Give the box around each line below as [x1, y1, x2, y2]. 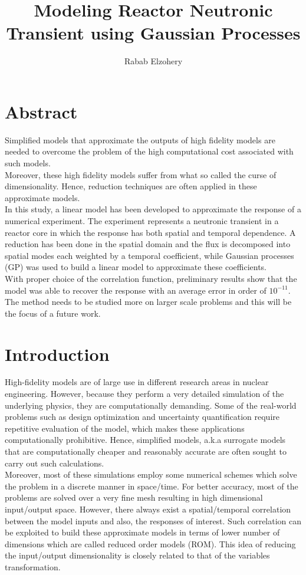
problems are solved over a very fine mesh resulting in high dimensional [5, 491, 263, 504]
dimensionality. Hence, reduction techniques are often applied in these [5, 180, 257, 192]
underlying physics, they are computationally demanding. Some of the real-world [5, 399, 297, 411]
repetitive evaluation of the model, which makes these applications [5, 422, 245, 434]
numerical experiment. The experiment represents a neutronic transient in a [5, 215, 279, 226]
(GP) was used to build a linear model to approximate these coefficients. [5, 261, 266, 273]
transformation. [5, 560, 61, 573]
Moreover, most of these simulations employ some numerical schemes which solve [5, 468, 297, 481]
